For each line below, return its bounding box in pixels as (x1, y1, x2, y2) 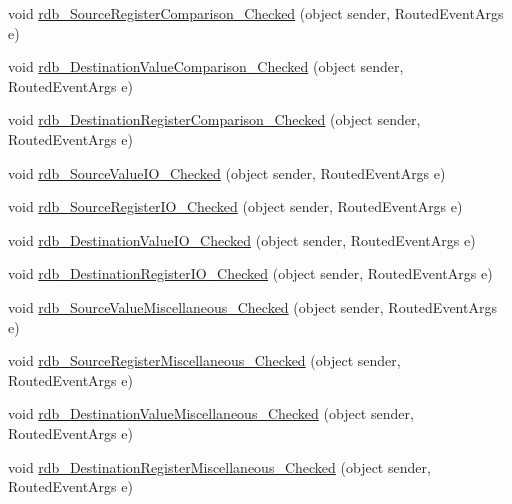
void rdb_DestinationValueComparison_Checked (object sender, (8, 56, 404, 77)
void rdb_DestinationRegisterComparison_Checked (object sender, (8, 109, 421, 130)
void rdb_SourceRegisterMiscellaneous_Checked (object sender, (8, 350, 401, 371)
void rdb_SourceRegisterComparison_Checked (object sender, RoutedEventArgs (8, 3, 504, 23)
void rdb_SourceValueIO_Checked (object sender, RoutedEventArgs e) (8, 162, 446, 183)
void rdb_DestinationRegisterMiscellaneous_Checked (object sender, (8, 456, 431, 477)
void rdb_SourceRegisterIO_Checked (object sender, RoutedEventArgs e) (8, 196, 463, 217)
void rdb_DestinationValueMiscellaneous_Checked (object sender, (8, 403, 414, 424)
